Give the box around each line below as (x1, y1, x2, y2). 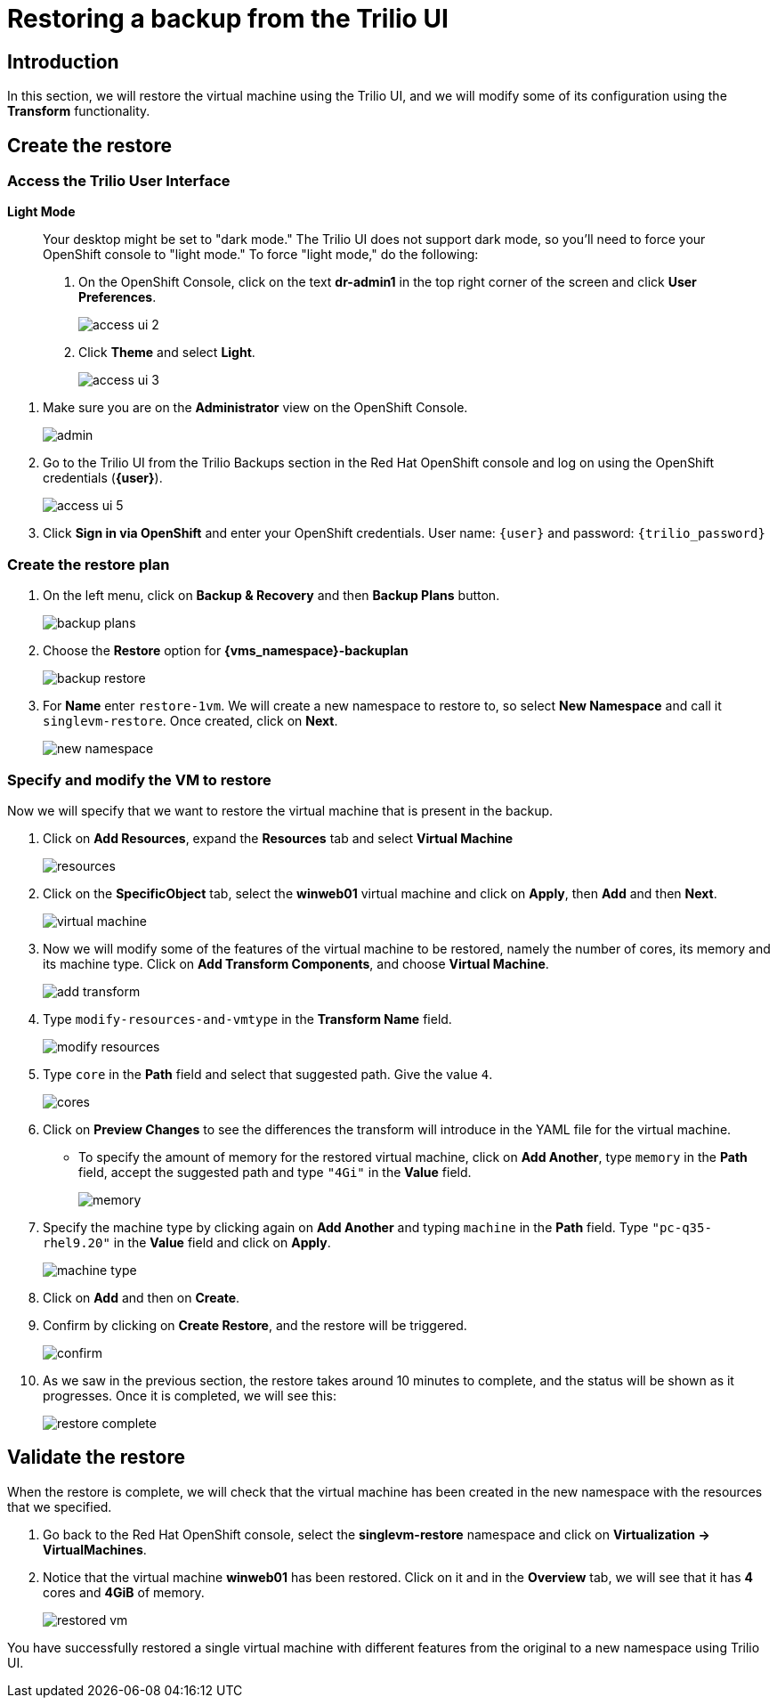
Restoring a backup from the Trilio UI (7, 4, 449, 34)
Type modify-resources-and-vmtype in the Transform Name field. (43, 1011, 452, 1027)
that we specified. (7, 1498, 112, 1514)
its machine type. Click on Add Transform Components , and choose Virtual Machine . (43, 955, 549, 971)
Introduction (7, 50, 119, 73)
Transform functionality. (7, 103, 150, 119)
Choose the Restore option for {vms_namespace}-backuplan (43, 643, 409, 659)
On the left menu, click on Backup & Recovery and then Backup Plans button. (43, 588, 500, 604)
